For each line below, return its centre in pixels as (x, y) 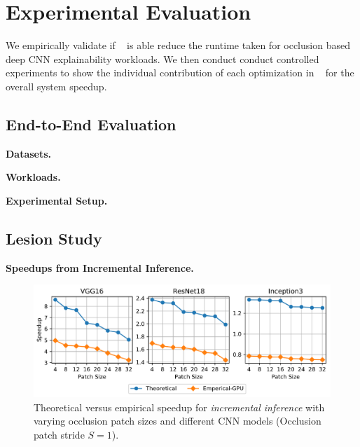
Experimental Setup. (57, 200)
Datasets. (29, 153)
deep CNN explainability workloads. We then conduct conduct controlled (162, 59)
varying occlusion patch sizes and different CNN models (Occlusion (178, 421)
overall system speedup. (56, 86)
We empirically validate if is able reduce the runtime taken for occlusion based (178, 45)
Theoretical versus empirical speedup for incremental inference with (179, 407)
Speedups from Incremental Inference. (100, 267)
